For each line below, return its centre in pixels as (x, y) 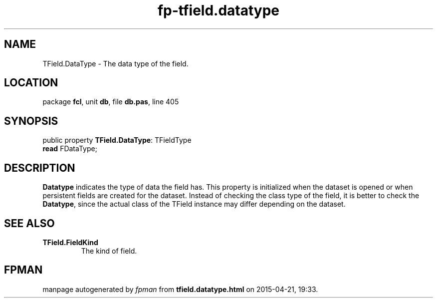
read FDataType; (70, 149)
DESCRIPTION (40, 168)
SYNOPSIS (31, 121)
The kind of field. (109, 251)
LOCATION (31, 83)
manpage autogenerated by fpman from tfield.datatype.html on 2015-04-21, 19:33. (180, 289)
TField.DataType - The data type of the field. (115, 63)
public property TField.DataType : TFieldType (117, 140)
